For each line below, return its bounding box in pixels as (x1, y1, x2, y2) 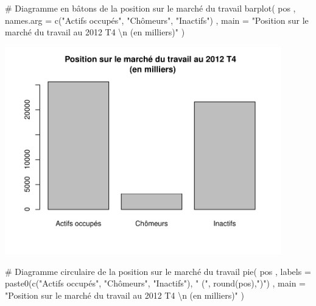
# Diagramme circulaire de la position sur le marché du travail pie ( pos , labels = (5, 265, 311, 277)
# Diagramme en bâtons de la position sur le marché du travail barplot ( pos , (5, 2, 296, 14)
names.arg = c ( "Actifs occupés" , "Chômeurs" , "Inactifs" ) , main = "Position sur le (5, 13, 309, 26)
